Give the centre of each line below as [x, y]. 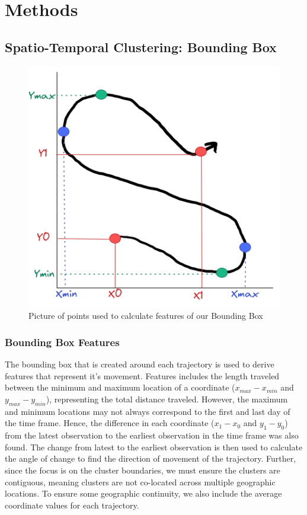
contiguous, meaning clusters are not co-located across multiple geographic [140, 482]
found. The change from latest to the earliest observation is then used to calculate [154, 447]
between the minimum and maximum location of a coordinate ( [120, 387]
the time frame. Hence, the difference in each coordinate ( [110, 423]
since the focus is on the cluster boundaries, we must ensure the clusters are [143, 470]
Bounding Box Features [62, 342]
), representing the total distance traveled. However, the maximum [167, 399]
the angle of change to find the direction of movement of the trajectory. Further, [151, 458]
